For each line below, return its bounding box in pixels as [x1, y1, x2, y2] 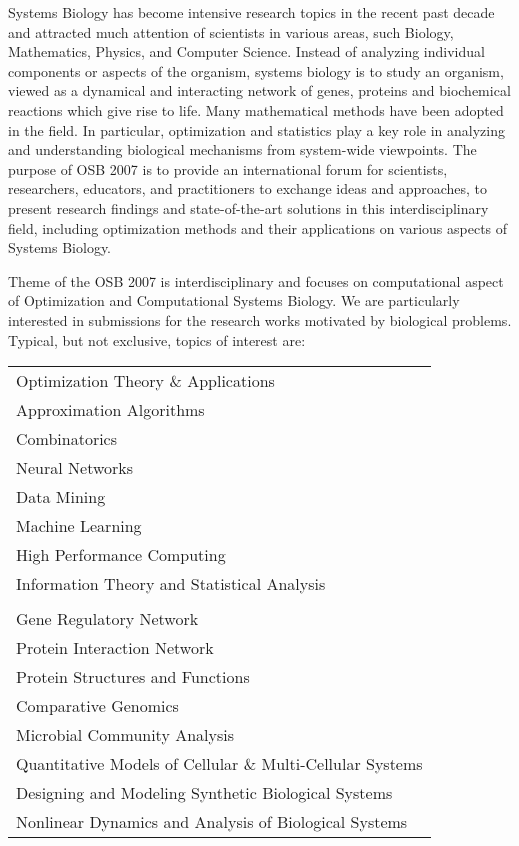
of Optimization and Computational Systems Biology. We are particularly [8, 290, 460, 311]
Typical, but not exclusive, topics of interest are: [8, 329, 306, 350]
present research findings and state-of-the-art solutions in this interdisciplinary [8, 197, 489, 218]
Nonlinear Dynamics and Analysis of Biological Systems [16, 810, 408, 834]
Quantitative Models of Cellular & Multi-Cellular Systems [16, 752, 423, 776]
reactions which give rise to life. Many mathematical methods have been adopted [8, 99, 504, 120]
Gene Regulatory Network [16, 607, 199, 631]
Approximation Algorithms [16, 398, 205, 422]
